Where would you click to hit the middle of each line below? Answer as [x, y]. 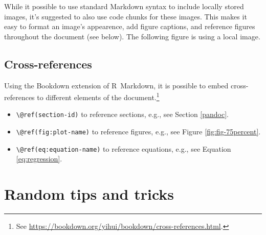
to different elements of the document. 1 [98, 96]
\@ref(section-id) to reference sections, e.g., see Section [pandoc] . [123, 114]
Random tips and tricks [89, 194]
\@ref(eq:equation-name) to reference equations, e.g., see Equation [124, 148]
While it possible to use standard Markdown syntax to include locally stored [124, 6]
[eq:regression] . [39, 159]
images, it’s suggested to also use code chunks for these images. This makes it [126, 16]
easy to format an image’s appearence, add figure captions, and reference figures [130, 26]
